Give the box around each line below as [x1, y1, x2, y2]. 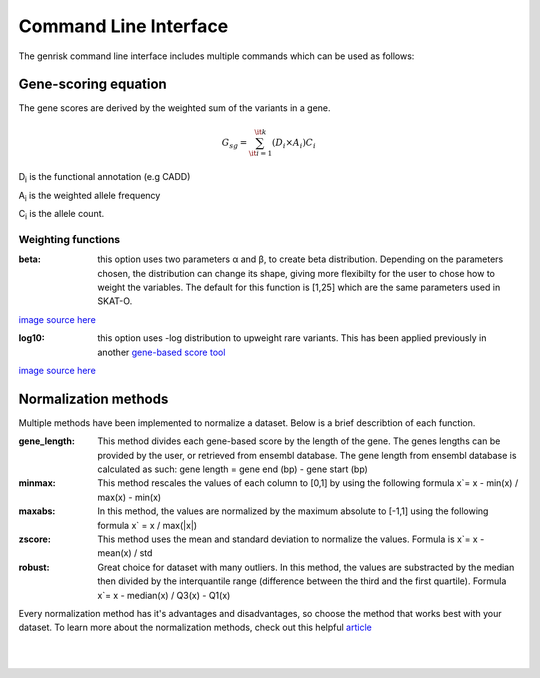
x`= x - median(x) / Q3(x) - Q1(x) [97, 589, 231, 601]
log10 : [18, 332, 45, 344]
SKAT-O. [97, 295, 133, 307]
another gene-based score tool [97, 346, 226, 358]
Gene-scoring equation [18, 76, 167, 93]
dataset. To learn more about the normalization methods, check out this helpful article [18, 621, 372, 634]
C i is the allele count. [18, 208, 105, 222]
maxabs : [18, 505, 56, 517]
